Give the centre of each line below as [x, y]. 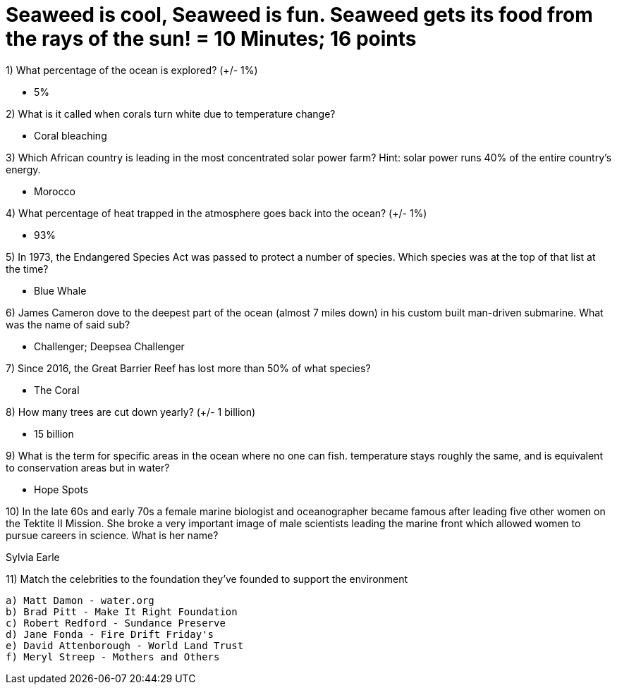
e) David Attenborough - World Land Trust [125, 645]
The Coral [57, 390]
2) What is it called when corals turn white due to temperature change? [171, 113]
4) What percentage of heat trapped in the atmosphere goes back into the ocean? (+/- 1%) [216, 213]
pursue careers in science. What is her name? [112, 535]
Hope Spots [61, 489]
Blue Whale [60, 290]
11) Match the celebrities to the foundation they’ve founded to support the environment [207, 579]
